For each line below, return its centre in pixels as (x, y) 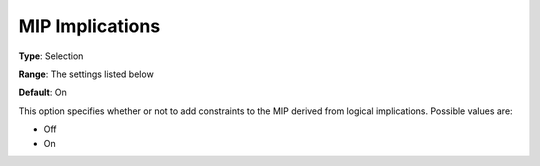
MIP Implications (89, 26)
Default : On (42, 92)
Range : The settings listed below (86, 74)
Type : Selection (51, 56)
